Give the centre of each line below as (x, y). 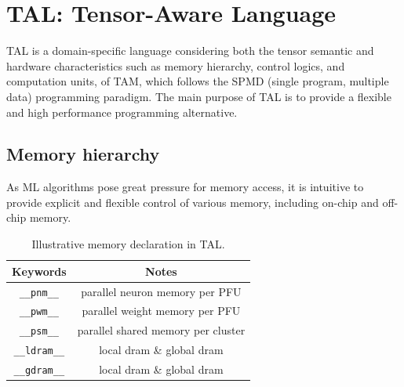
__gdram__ (39, 371)
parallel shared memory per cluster (161, 330)
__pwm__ (39, 312)
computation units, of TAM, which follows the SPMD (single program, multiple (198, 81)
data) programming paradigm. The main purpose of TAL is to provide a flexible (199, 96)
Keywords (39, 271)
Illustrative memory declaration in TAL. (128, 244)
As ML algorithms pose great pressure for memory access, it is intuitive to (185, 187)
